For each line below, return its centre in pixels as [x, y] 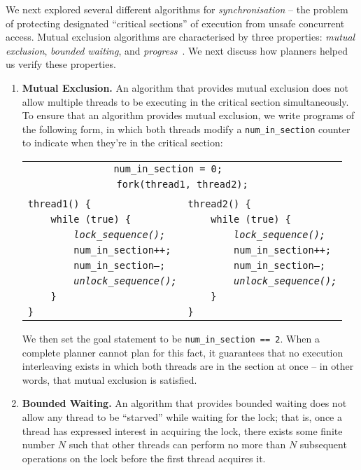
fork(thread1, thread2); [182, 184]
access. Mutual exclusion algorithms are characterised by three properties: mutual [180, 37]
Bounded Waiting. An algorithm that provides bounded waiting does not [184, 403]
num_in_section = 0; [168, 169]
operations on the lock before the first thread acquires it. [144, 458]
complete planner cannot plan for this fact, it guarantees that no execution [183, 352]
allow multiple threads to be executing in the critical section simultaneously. [185, 101]
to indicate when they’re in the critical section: [122, 143]
